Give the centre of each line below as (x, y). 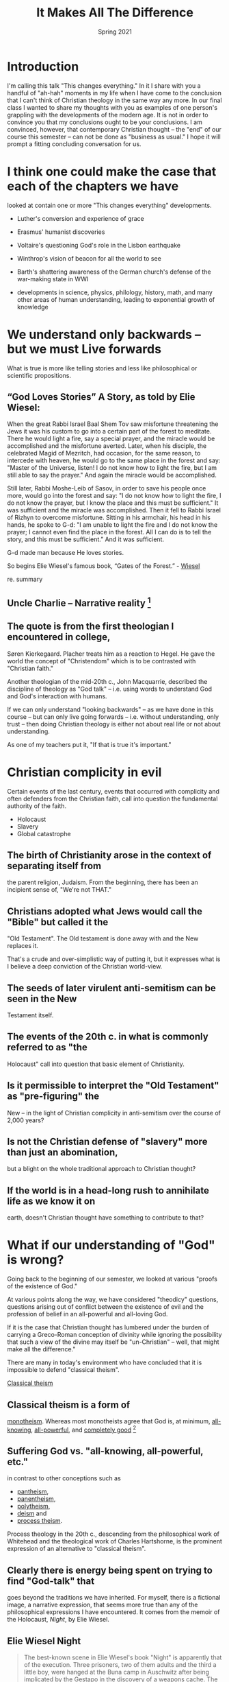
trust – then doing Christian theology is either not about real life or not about (114, 724)
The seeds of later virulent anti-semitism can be (112, 988)
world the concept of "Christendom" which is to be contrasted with (102, 661)
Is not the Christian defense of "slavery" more (107, 1141)
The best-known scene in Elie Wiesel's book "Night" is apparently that (123, 1657)
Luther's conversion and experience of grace (81, 218)
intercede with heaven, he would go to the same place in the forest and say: (114, 460)
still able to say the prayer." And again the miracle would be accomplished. (112, 475)
